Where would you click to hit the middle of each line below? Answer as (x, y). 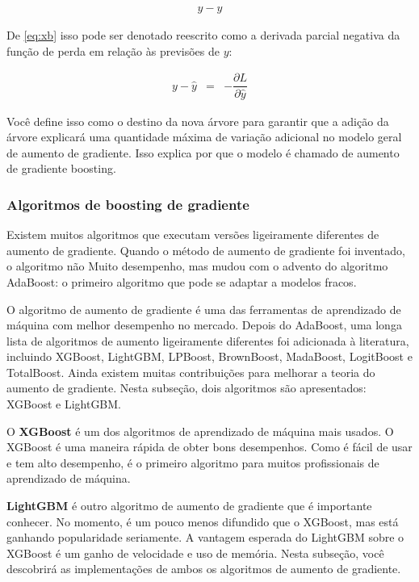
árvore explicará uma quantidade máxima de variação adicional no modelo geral (204, 137)
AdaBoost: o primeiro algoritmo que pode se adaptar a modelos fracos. (182, 281)
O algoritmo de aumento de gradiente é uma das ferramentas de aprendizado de (204, 309)
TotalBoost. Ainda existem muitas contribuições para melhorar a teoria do (191, 372)
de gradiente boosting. (61, 168)
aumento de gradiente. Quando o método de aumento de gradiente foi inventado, (206, 250)
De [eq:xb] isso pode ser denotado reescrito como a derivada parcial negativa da (203, 35)
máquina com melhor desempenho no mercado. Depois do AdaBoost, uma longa (204, 325)
